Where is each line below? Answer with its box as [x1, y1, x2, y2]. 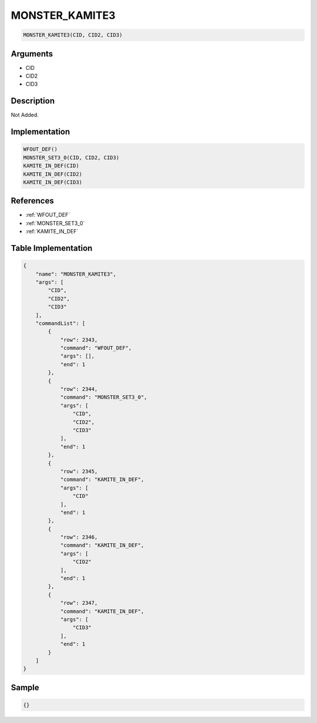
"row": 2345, [60, 468, 98, 474]
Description [11, 96, 55, 106]
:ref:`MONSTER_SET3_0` [25, 219, 85, 226]
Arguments [11, 49, 53, 59]
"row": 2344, [60, 386, 98, 393]
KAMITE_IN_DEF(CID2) [23, 170, 82, 178]
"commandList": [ [35, 320, 86, 326]
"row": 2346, [60, 534, 98, 541]
